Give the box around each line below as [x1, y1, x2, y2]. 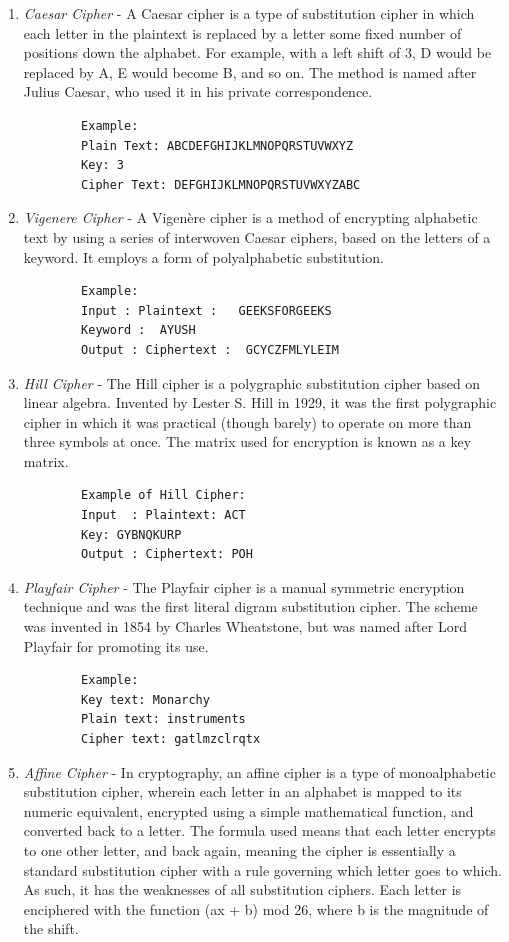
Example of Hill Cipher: [81, 488, 246, 503]
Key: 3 [81, 158, 125, 173]
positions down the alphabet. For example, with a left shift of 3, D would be [23, 42, 492, 63]
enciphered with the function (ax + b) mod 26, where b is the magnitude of [23, 898, 489, 919]
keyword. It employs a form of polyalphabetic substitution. [23, 246, 384, 267]
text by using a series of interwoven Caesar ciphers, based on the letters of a [23, 226, 491, 247]
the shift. [23, 918, 79, 939]
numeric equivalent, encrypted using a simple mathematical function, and [23, 800, 474, 821]
